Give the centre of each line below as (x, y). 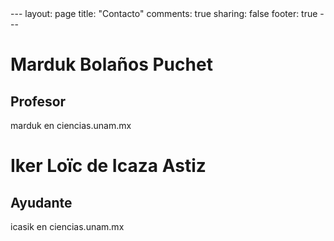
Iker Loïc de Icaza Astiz (108, 166)
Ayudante (41, 202)
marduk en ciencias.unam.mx (71, 125)
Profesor (38, 101)
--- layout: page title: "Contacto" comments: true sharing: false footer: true (164, 13)
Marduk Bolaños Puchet (111, 64)
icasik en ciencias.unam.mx (67, 226)
